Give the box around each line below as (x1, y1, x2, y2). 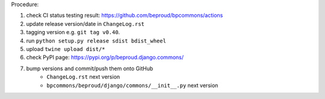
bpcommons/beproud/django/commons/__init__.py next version (46, 82, 218, 89)
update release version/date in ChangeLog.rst (26, 20, 144, 27)
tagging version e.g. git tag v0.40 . (26, 29, 120, 36)
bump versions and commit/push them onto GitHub (26, 65, 153, 72)
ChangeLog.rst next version (46, 73, 120, 80)
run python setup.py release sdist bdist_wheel (26, 37, 167, 44)
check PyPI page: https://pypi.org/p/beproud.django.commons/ (26, 54, 184, 61)
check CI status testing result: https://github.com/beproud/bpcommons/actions (26, 12, 223, 19)
